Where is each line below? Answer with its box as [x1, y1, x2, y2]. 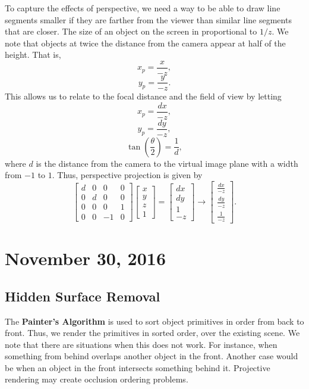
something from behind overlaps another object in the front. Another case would [5, 350, 298, 362]
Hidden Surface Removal [5, 287, 160, 305]
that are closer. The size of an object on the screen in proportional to [5, 25, 257, 38]
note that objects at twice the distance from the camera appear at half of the [5, 36, 286, 49]
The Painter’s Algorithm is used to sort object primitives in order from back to [5, 315, 304, 327]
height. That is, [5, 48, 61, 61]
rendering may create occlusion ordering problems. [5, 373, 188, 385]
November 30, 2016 [5, 246, 166, 270]
